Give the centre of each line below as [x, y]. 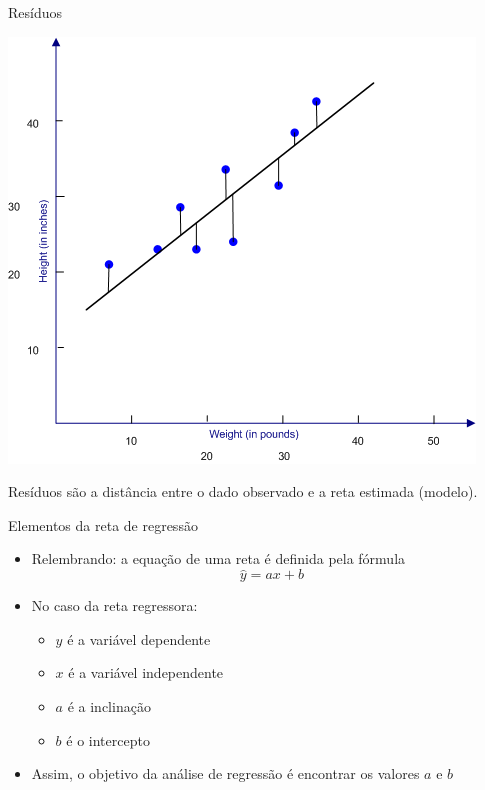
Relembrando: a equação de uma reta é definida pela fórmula [218, 558]
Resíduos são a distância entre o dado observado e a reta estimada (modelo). [243, 491]
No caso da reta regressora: [114, 605]
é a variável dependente [139, 638]
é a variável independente [146, 672]
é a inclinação [109, 705]
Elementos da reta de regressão [103, 524]
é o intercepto [108, 739]
